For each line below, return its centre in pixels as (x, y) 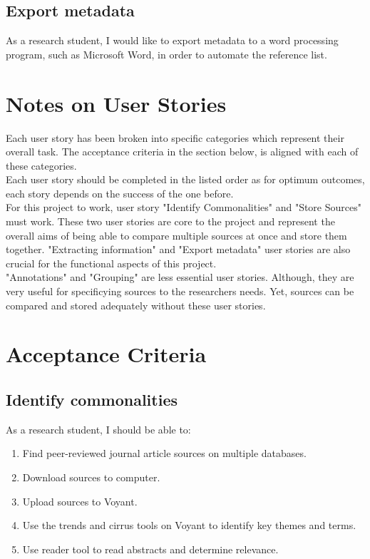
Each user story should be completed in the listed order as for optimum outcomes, (185, 179)
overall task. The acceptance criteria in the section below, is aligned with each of (182, 152)
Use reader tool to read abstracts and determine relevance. (150, 549)
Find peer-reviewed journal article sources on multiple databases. (164, 453)
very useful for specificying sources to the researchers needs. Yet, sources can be (180, 291)
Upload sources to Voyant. (80, 501)
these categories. (41, 165)
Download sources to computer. (91, 477)
